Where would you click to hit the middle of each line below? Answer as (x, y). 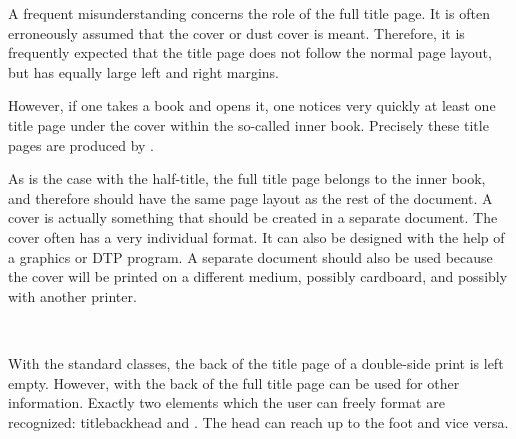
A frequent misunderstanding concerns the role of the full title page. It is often (249, 13)
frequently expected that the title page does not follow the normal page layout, (250, 52)
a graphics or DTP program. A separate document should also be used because (250, 256)
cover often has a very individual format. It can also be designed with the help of (256, 236)
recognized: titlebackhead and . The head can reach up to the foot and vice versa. (258, 421)
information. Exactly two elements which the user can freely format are (226, 402)
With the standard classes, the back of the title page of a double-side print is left (256, 362)
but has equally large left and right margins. (143, 71)
